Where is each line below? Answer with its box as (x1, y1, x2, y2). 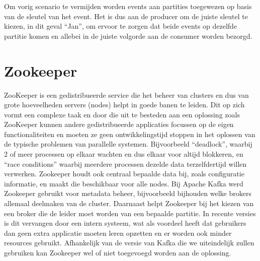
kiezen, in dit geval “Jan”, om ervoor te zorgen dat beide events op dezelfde (4, 21, 237, 31)
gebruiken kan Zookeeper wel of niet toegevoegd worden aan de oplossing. (4, 247, 231, 257)
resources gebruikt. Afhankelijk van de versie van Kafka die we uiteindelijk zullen (4, 237, 254, 248)
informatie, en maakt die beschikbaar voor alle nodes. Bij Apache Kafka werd (4, 178, 243, 188)
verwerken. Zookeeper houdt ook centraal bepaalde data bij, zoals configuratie (4, 168, 244, 179)
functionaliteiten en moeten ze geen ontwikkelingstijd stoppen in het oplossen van (4, 128, 255, 139)
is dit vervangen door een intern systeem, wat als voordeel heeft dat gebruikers (4, 218, 246, 228)
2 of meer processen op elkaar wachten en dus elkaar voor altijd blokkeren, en (4, 149, 243, 159)
